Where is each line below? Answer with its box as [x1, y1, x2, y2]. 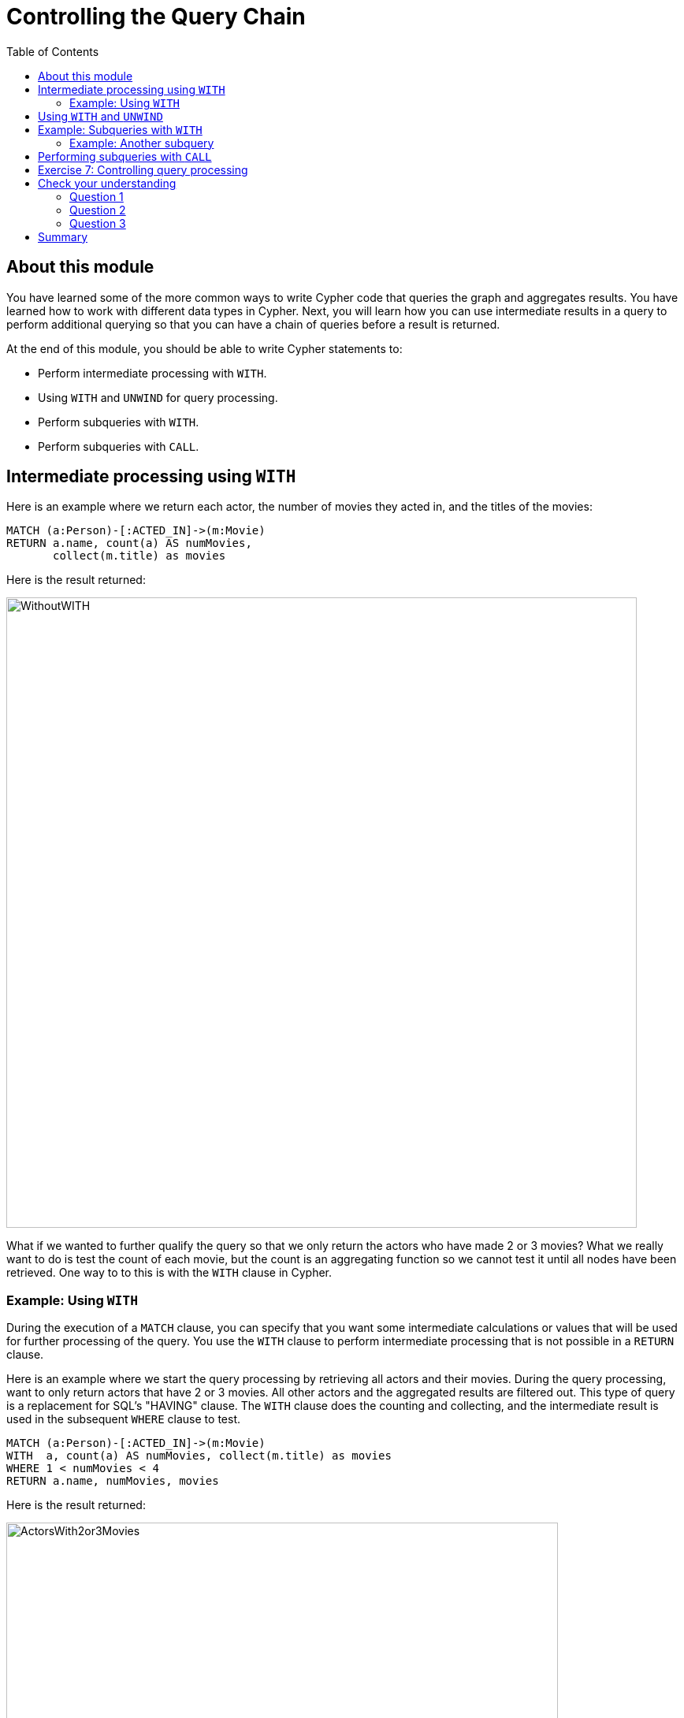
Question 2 [69, 203, 126, 217]
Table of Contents [6, 44, 99, 58]
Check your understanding [38, 176, 177, 190]
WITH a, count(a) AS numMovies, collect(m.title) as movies [6, 1449, 392, 1463]
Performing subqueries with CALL [38, 149, 212, 163]
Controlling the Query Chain [6, 3, 306, 30]
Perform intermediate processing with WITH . [38, 366, 267, 380]
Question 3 [69, 216, 126, 230]
